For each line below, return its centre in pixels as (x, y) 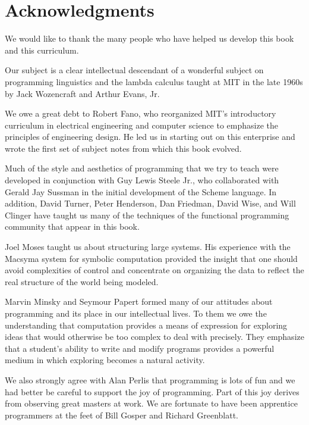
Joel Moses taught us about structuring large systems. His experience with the (148, 247)
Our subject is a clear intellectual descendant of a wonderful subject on (134, 70)
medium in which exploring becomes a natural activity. (105, 360)
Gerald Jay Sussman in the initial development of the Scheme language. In (141, 191)
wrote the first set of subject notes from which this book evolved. (123, 148)
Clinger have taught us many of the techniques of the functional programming (147, 215)
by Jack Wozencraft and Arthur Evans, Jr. (82, 93)
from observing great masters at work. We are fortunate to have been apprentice (151, 403)
